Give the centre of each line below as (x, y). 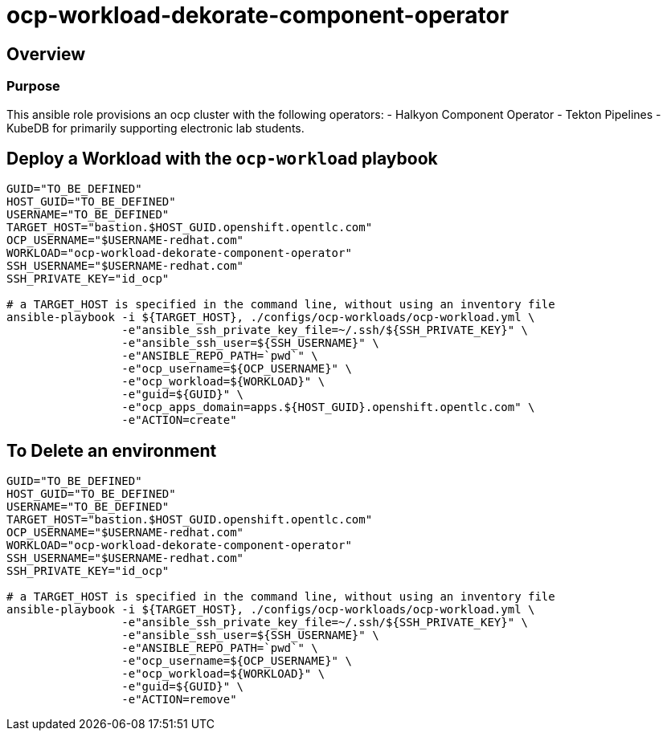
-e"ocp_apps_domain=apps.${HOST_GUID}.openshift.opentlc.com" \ (328, 407)
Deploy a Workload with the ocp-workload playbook (222, 158)
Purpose (33, 86)
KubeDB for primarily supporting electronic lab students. (155, 128)
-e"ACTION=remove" (179, 700)
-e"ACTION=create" (179, 420)
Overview (46, 54)
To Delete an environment (112, 450)
